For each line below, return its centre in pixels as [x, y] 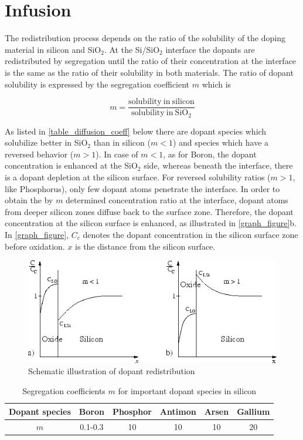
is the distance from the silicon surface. [145, 246]
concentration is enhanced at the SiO [71, 165]
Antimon [178, 411]
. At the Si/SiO [132, 49]
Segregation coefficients [64, 391]
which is [217, 84]
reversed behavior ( [39, 154]
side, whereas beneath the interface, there [218, 165]
